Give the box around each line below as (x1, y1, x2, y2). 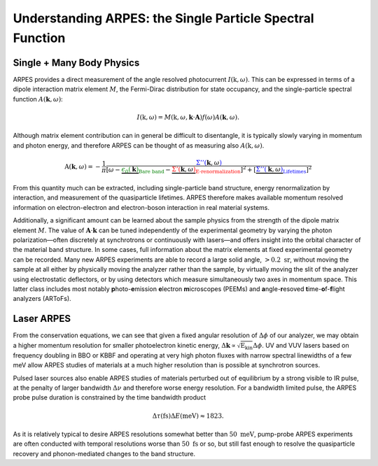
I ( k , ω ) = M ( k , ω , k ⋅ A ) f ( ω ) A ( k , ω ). (136, 113, 239, 121)
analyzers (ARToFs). (13, 295, 71, 303)
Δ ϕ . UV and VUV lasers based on (253, 341, 349, 349)
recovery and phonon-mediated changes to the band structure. (13, 449, 196, 458)
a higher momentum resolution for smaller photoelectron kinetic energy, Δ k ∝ (13, 341, 236, 349)
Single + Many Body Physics (13, 57, 140, 69)
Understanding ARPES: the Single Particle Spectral (13, 10, 314, 26)
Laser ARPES (13, 313, 71, 325)
